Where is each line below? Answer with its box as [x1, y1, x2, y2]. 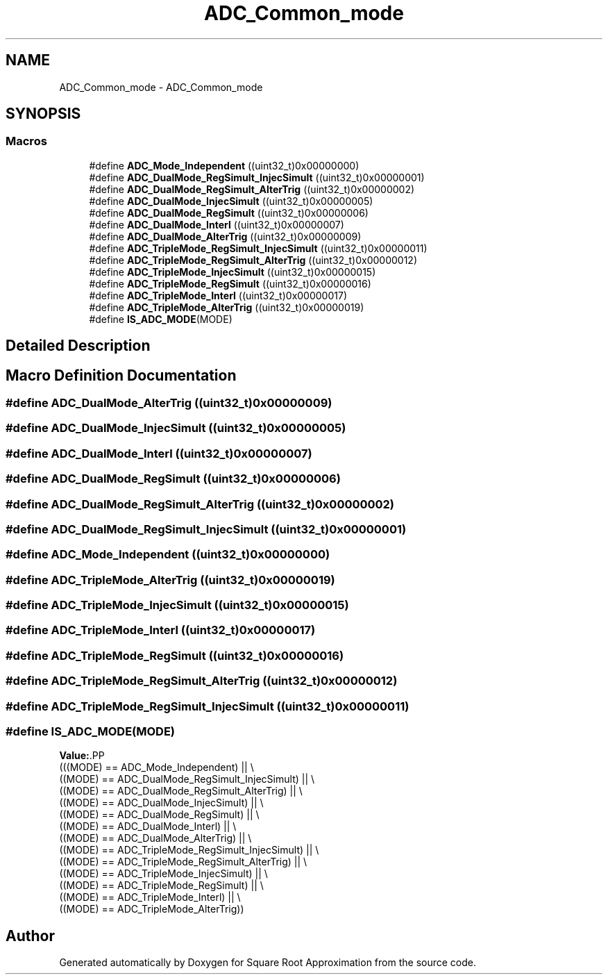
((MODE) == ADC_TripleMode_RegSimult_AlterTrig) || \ [59, 856, 307, 868]
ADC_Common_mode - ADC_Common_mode [59, 81, 263, 93]
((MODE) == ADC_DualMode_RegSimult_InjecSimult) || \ [59, 773, 315, 786]
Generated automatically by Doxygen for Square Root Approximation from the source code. [59, 956, 476, 969]
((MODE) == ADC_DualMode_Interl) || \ [59, 820, 237, 833]
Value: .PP [59, 749, 105, 762]
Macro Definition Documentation [6, 366, 237, 384]
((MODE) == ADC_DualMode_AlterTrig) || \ [59, 832, 252, 845]
